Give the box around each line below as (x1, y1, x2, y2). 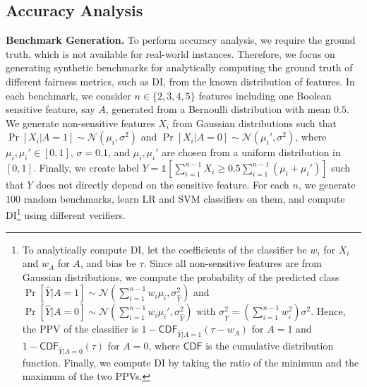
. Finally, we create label (32, 160, 139, 175)
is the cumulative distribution (205, 338, 334, 353)
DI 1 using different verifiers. (6, 206, 126, 222)
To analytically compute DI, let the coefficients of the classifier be (22, 242, 307, 256)
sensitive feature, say (6, 102, 95, 117)
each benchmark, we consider (6, 88, 131, 102)
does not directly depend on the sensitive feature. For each (36, 177, 289, 192)
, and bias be (80, 256, 136, 270)
